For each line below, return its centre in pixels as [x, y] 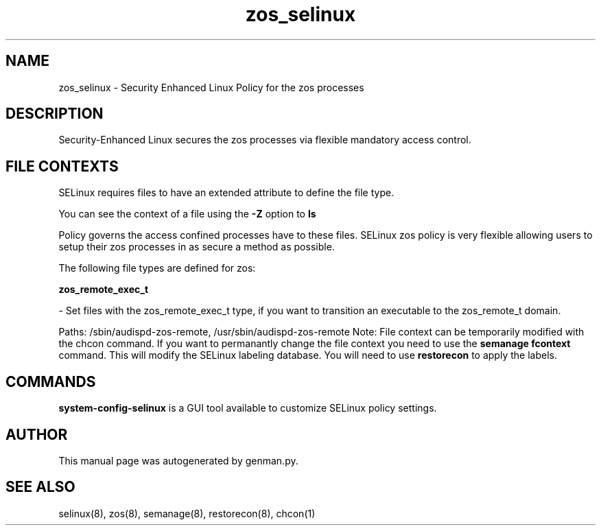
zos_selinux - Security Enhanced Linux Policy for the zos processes [211, 87]
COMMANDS [51, 381]
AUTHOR [37, 434]
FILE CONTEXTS [62, 166]
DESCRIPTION [55, 114]
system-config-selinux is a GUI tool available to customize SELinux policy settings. [248, 408]
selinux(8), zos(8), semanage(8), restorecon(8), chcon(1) [187, 513]
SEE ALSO [40, 487]
